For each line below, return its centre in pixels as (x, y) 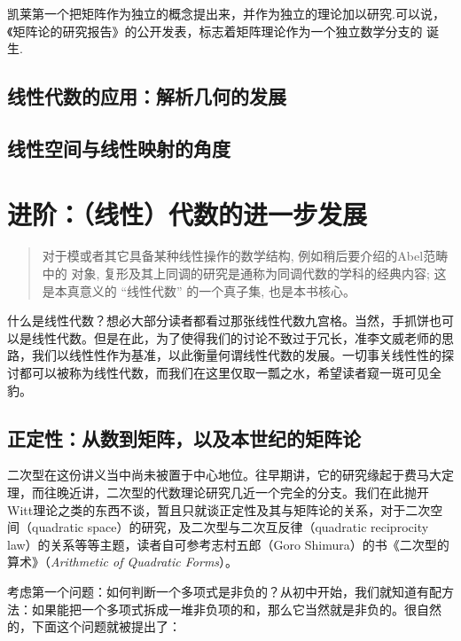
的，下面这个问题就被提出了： (94, 626)
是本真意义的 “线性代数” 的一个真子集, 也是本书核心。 (199, 290)
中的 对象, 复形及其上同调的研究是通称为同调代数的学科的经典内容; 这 (244, 274)
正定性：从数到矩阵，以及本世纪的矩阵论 (184, 438)
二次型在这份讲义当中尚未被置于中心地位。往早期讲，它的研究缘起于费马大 (224, 475)
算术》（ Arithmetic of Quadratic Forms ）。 (123, 562)
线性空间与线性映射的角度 (119, 148)
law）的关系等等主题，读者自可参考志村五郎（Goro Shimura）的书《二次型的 (228, 544)
